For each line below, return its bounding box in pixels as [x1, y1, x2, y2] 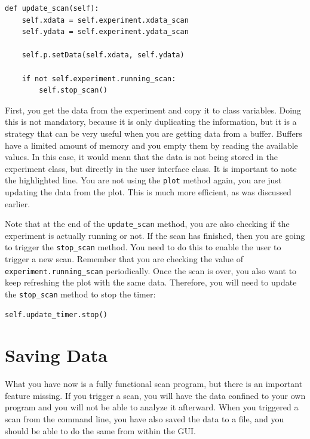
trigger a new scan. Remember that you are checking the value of [5, 253, 243, 265]
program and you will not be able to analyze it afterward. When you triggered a [5, 401, 299, 413]
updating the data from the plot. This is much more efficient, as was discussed [5, 185, 291, 198]
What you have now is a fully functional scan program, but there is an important [5, 377, 303, 390]
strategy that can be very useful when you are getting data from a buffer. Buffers [5, 127, 302, 139]
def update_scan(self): [5, 4, 99, 13]
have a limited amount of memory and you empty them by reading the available [5, 139, 298, 151]
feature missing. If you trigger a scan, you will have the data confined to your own [5, 389, 306, 401]
